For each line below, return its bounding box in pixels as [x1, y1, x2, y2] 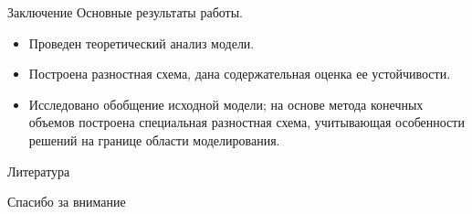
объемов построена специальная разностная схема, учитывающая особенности [28, 112, 465, 132]
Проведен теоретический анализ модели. [28, 33, 255, 52]
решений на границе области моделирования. [28, 130, 280, 149]
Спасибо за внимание [7, 192, 126, 211]
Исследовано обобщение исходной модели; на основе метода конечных [28, 94, 424, 113]
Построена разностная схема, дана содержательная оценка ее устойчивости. [28, 64, 451, 83]
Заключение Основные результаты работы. [7, 3, 244, 21]
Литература [7, 161, 70, 180]
